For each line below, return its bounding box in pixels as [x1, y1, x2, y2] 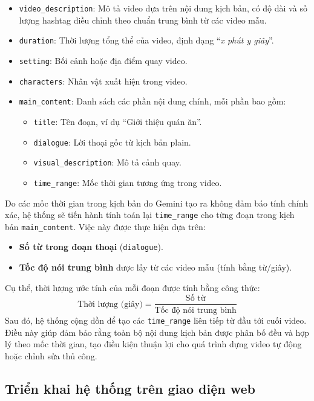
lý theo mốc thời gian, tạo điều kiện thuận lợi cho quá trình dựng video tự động [5, 338, 302, 350]
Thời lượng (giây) [77, 300, 143, 309]
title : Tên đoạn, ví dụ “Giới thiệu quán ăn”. [33, 115, 202, 127]
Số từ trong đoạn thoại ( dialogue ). [19, 240, 163, 253]
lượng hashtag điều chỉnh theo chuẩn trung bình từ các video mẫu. [19, 13, 267, 26]
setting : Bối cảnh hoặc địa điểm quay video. [19, 54, 188, 66]
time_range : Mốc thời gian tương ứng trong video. [33, 176, 222, 188]
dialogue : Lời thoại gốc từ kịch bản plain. [33, 135, 191, 148]
